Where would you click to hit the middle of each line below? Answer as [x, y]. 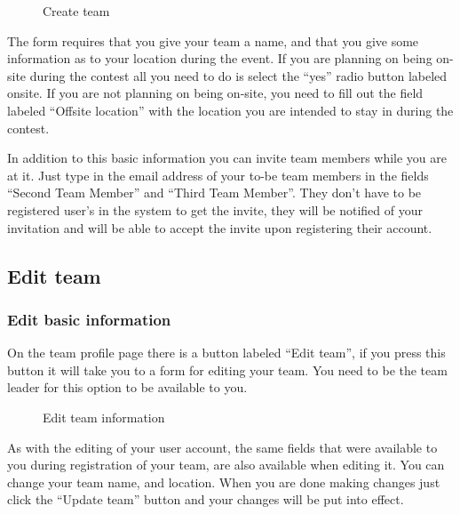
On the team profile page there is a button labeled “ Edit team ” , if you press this [226, 353]
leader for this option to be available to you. [127, 387]
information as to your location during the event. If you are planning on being [220, 58]
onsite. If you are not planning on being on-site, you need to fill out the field [215, 93]
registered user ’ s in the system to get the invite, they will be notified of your [215, 209]
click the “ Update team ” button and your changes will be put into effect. [206, 499]
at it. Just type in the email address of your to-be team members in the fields [218, 175]
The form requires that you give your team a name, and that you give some [213, 40]
